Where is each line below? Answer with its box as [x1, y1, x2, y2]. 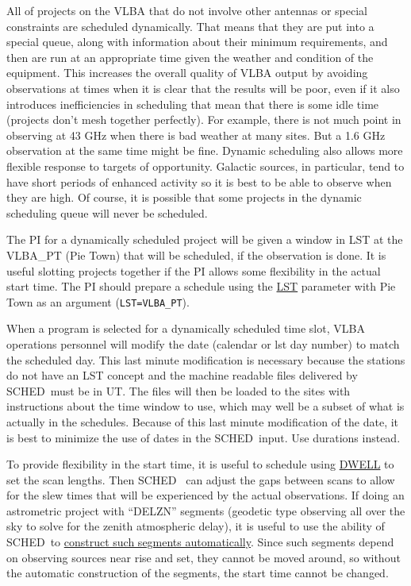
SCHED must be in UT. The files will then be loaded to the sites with [6, 382, 351, 399]
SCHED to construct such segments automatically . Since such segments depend [6, 534, 394, 550]
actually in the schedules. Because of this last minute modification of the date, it [6, 413, 399, 430]
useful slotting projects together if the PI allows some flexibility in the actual [6, 262, 381, 279]
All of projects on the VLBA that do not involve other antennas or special [6, 2, 367, 18]
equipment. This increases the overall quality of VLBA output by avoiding [6, 64, 368, 81]
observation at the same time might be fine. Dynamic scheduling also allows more [6, 142, 403, 159]
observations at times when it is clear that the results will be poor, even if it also [6, 79, 400, 96]
